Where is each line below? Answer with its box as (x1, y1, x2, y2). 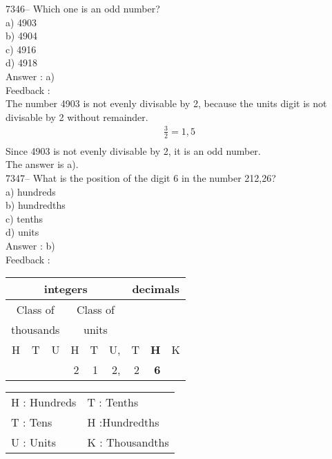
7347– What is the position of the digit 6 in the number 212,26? (6, 170, 276, 185)
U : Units (11, 434, 56, 451)
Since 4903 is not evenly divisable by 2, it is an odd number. (6, 143, 261, 158)
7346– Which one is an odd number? (6, 1, 160, 15)
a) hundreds (6, 184, 56, 198)
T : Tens (11, 414, 52, 431)
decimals (132, 281, 179, 297)
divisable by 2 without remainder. (6, 109, 148, 124)
